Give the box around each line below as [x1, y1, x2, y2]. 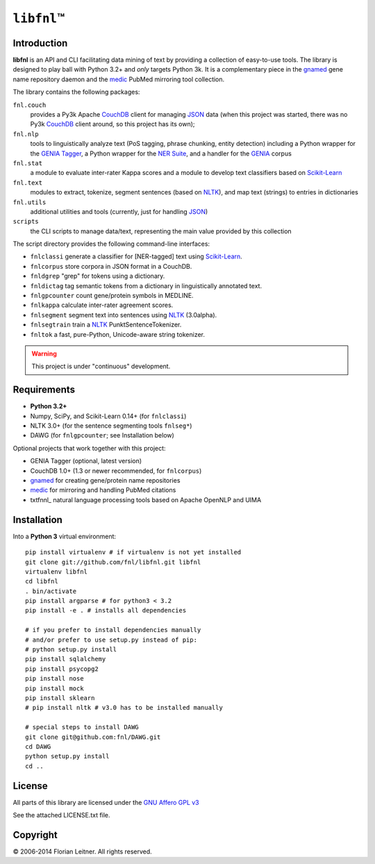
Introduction [12, 37, 68, 49]
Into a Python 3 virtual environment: [12, 532, 117, 540]
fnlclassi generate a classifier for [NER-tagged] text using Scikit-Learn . [30, 252, 242, 260]
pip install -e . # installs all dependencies [25, 606, 187, 615]
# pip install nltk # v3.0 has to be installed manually [25, 704, 224, 712]
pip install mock [25, 684, 84, 692]
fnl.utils [12, 198, 47, 206]
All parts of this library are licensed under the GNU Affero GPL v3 [12, 798, 199, 806]
